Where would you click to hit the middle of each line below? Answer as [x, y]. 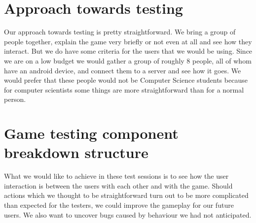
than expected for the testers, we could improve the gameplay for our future [119, 205]
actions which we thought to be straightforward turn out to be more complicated [126, 195]
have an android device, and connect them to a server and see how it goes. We [123, 70]
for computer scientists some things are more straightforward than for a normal [124, 89]
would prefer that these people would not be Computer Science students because [126, 80]
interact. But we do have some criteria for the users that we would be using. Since [128, 51]
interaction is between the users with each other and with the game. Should [118, 185]
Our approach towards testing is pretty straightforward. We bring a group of [120, 32]
